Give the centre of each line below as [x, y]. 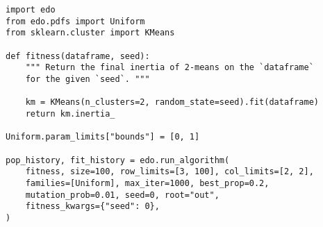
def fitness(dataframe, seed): [78, 56]
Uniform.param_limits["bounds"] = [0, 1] [103, 137]
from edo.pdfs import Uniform [75, 21]
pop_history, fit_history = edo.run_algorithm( [118, 160]
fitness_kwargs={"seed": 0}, [92, 207]
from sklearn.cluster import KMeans [90, 33]
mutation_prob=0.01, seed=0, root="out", [122, 195]
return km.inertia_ [70, 113]
